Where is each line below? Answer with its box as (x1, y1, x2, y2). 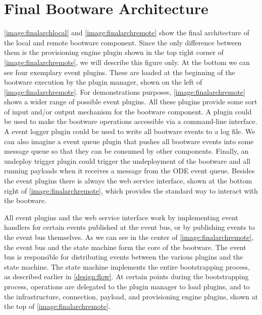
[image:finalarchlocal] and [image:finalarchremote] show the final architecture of (4, 27, 249, 38)
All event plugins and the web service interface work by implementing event (4, 212, 238, 222)
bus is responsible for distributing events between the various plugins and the (4, 251, 243, 262)
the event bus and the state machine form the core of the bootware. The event (4, 241, 246, 252)
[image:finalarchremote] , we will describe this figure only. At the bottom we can (4, 56, 250, 67)
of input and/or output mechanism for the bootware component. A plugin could (4, 106, 252, 116)
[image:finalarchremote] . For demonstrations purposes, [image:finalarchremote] (4, 86, 245, 97)
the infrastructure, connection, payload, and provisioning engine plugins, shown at (4, 291, 258, 301)
